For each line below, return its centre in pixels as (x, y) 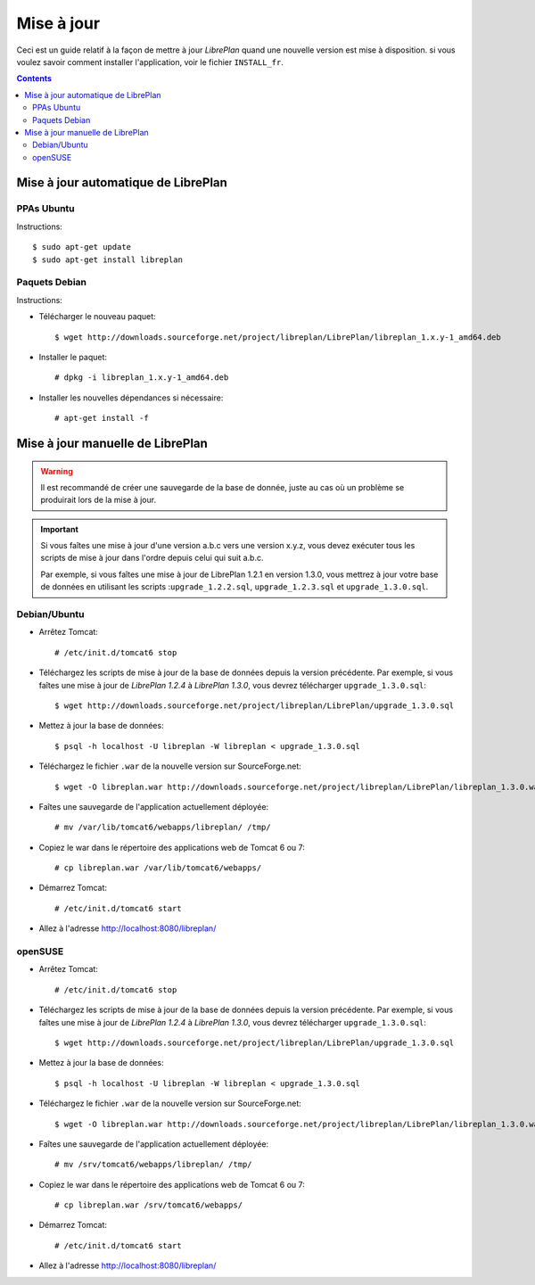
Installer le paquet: (73, 357)
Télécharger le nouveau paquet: (97, 317)
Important (60, 529)
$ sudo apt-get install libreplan (107, 259)
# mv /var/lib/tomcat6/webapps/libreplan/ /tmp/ (163, 828)
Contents (34, 78)
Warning (57, 471)
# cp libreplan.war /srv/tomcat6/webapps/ (149, 1205)
